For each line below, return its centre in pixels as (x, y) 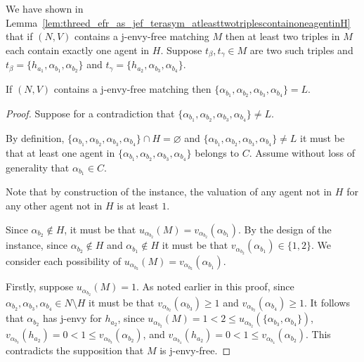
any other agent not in (54, 205)
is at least (138, 205)
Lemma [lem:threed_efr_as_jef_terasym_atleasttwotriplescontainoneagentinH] (178, 22)
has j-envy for (72, 318)
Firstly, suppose (40, 286)
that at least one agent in (60, 152)
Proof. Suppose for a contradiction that (90, 113)
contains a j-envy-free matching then (132, 89)
